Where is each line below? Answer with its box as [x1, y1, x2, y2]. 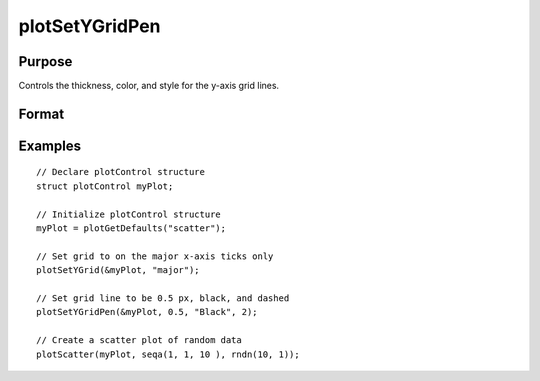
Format [18, 105, 65, 122]
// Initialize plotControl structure [36, 208, 222, 220]
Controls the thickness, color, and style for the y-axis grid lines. [18, 80, 280, 92]
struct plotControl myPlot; [36, 180, 174, 192]
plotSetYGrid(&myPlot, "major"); [36, 265, 200, 276]
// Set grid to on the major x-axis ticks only [36, 250, 274, 262]
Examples [18, 137, 82, 154]
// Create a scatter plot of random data [36, 335, 242, 346]
